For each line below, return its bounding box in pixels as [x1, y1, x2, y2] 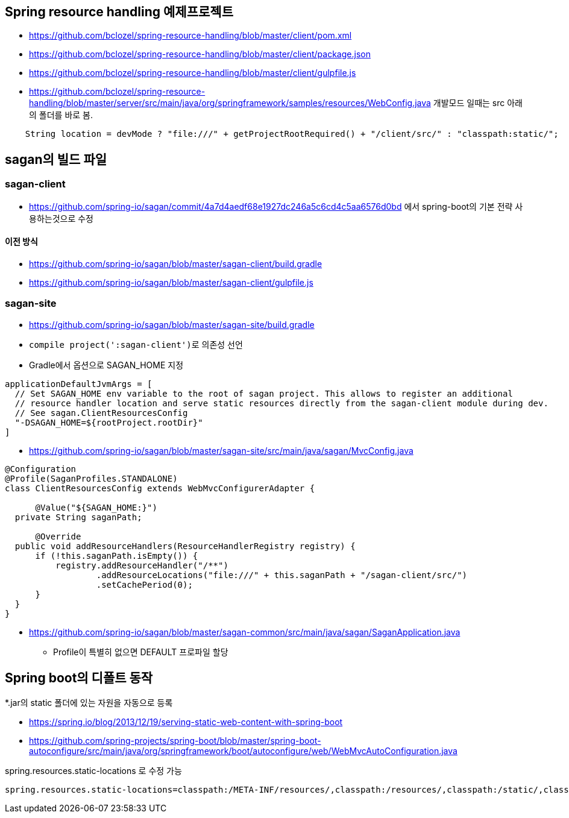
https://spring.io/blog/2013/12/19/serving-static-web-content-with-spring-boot [29, 717, 343, 728]
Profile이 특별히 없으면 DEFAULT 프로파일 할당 [53, 646, 228, 657]
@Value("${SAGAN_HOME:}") [35, 502, 157, 512]
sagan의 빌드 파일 [5, 151, 107, 167]
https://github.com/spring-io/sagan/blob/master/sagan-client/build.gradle [29, 258, 322, 269]
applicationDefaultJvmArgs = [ [5, 379, 152, 389]
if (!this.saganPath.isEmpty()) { [35, 550, 198, 561]
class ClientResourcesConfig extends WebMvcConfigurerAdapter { [5, 483, 315, 493]
